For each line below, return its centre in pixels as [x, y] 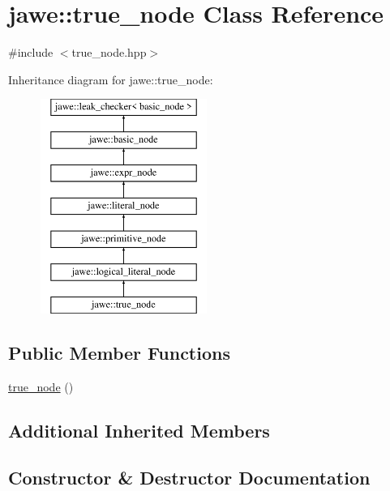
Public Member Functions [119, 352]
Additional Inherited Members [139, 430]
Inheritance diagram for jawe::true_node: [111, 79]
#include [31, 52]
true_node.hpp [109, 52]
